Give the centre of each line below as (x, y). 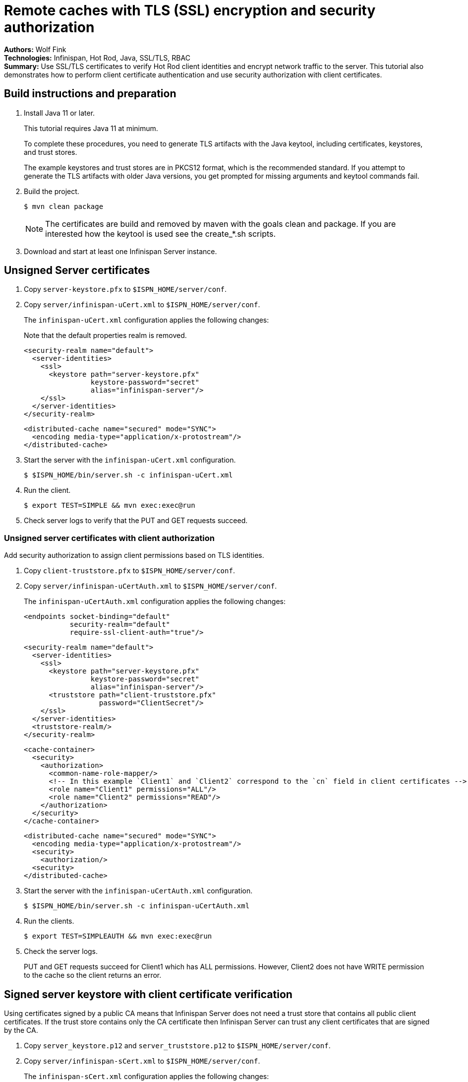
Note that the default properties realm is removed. (105, 336)
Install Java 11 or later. (59, 113)
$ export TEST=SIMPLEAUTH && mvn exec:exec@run (118, 936)
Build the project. (52, 191)
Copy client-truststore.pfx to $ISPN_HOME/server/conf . (129, 571)
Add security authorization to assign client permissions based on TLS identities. (134, 555)
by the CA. (21, 1030)
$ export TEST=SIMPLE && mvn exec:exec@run (110, 506)
